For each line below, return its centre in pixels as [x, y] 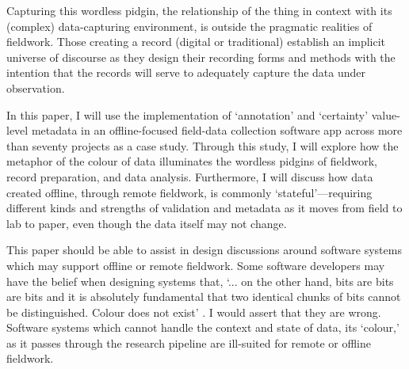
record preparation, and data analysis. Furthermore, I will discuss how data [190, 176]
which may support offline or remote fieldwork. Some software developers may [196, 265]
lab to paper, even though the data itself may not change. [147, 223]
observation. [36, 87]
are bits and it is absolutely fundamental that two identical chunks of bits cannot [204, 297]
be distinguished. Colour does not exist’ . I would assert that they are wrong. [194, 312]
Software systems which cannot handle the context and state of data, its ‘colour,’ [203, 327]
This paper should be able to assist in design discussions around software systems [204, 250]
